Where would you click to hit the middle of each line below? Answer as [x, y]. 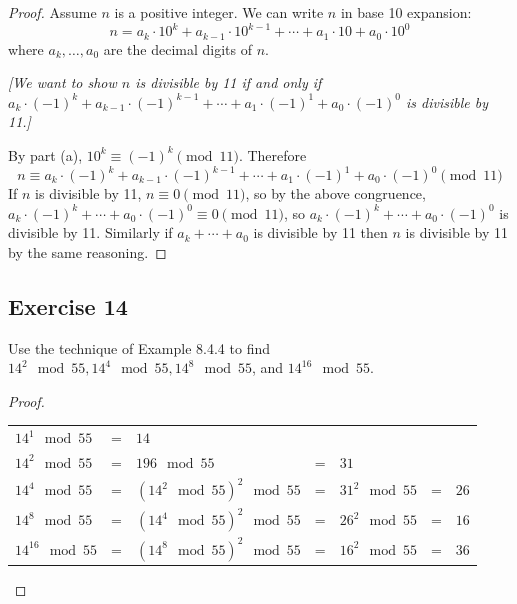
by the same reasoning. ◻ [87, 251]
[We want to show [62, 82]
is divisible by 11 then [320, 232]
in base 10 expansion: [406, 12]
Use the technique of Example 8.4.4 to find [139, 347]
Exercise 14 [68, 305]
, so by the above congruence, [335, 193]
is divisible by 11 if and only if [228, 82]
